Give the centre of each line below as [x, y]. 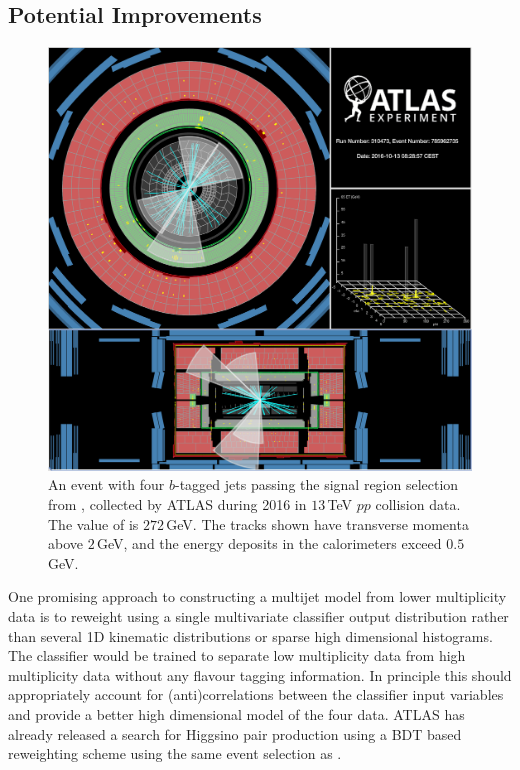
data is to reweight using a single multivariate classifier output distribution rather [258, 615]
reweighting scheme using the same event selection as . [175, 753]
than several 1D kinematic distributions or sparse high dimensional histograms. [250, 635]
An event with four [106, 484]
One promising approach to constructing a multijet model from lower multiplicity [257, 596]
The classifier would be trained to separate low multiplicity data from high [237, 655]
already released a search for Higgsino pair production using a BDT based [235, 733]
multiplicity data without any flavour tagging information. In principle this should [260, 674]
